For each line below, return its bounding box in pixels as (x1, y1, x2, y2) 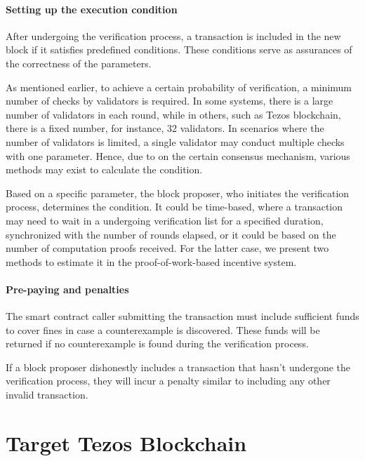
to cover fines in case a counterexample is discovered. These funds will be (6, 322, 320, 337)
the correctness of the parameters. (6, 55, 152, 70)
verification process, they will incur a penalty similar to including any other (6, 373, 331, 388)
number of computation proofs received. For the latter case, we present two (6, 241, 329, 255)
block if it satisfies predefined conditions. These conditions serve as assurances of (6, 42, 352, 57)
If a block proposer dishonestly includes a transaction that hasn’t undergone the (6, 359, 351, 374)
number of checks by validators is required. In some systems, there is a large (6, 93, 333, 108)
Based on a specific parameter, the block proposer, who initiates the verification (6, 185, 350, 200)
